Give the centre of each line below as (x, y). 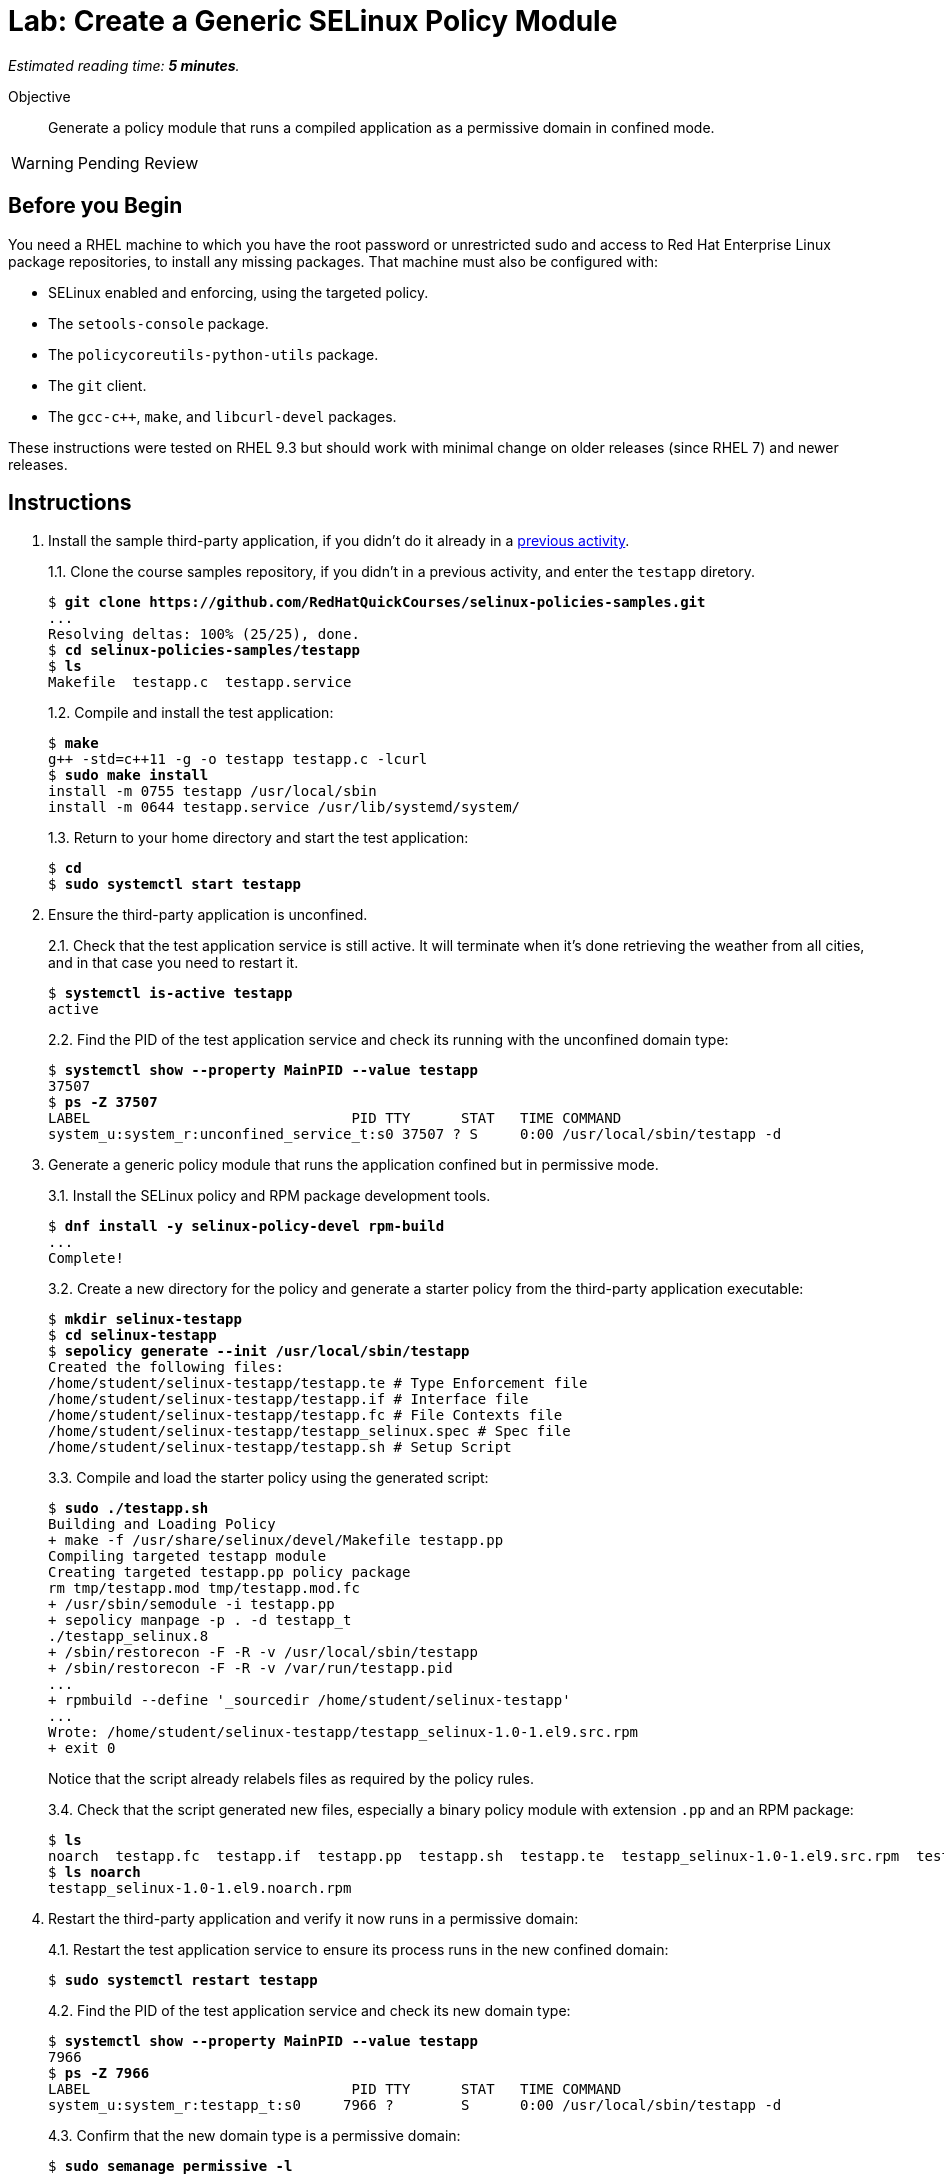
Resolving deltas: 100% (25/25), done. (204, 634)
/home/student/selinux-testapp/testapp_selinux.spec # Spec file (309, 1431)
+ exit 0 (82, 1748)
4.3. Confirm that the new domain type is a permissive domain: (254, 2136)
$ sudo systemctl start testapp (174, 884)
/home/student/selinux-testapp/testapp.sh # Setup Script (280, 1447)
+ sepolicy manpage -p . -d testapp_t (200, 1620)
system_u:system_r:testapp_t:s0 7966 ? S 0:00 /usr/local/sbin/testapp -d (415, 2105)
